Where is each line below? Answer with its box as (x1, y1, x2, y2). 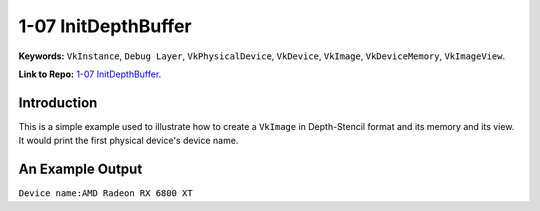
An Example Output (18, 161, 143, 178)
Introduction (18, 94, 98, 111)
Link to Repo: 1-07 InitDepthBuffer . (18, 68, 162, 80)
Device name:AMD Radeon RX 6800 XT (18, 188, 194, 199)
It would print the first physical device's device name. (18, 135, 239, 147)
